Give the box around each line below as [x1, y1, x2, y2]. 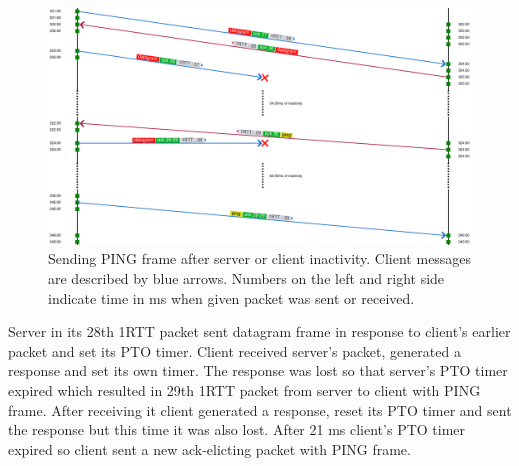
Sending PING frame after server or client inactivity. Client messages [48, 248, 472, 269]
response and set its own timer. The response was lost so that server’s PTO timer [8, 360, 508, 381]
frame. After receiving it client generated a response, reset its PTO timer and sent [8, 399, 512, 420]
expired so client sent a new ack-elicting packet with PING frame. [8, 438, 411, 459]
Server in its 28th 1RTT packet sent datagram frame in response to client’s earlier [8, 321, 511, 342]
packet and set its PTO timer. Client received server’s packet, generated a [8, 340, 461, 361]
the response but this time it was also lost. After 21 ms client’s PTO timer [8, 419, 466, 440]
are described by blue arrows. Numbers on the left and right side [48, 268, 445, 289]
